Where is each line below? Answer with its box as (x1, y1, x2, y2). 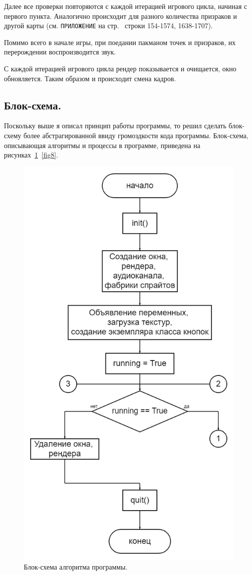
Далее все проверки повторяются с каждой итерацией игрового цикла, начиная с (4, 1, 248, 11)
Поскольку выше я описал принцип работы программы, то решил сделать (4, 120, 227, 131)
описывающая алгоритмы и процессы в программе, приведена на (4, 140, 201, 150)
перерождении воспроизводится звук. (4, 47, 116, 57)
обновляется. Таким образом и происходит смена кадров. (4, 73, 176, 83)
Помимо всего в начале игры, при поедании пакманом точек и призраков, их (4, 37, 236, 47)
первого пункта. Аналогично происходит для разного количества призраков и (4, 10, 237, 21)
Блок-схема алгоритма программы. (24, 562, 128, 572)
